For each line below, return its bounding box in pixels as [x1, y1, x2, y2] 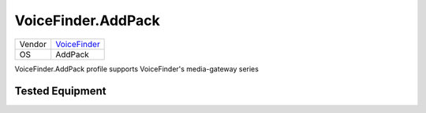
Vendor [19, 38, 47, 49]
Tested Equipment [14, 85, 106, 98]
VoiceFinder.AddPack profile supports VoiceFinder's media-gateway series [14, 64, 260, 74]
